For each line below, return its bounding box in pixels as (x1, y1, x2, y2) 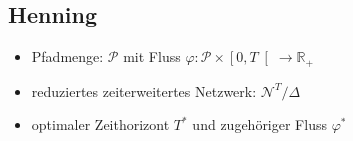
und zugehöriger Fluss (192, 114, 327, 135)
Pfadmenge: (31, 46, 104, 67)
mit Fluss (123, 46, 181, 67)
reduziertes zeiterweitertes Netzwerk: (31, 80, 257, 101)
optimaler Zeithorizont (31, 114, 170, 135)
